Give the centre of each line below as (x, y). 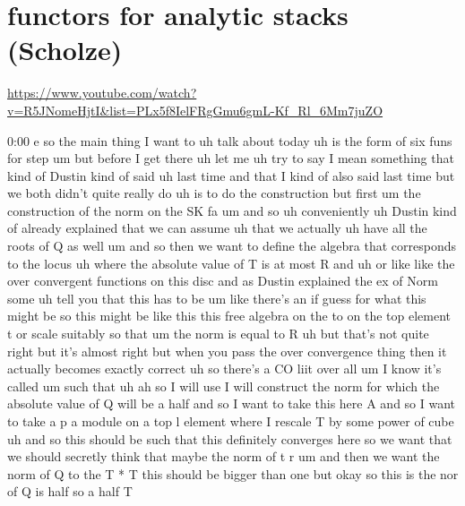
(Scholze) (65, 50)
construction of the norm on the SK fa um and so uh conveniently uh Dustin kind (232, 210)
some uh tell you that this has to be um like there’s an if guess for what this (217, 298)
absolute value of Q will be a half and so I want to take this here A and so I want (232, 403)
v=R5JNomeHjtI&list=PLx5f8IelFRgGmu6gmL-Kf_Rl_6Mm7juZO (195, 110)
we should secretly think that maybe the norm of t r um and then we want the (224, 456)
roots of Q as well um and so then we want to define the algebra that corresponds (232, 246)
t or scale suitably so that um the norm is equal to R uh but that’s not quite (218, 334)
